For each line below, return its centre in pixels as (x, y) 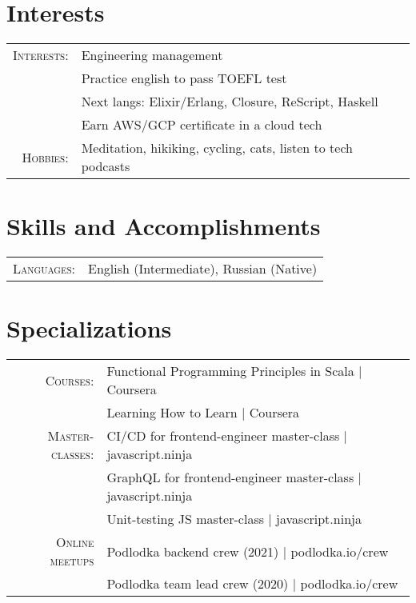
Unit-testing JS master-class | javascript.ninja (234, 519)
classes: (73, 454)
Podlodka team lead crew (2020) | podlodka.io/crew (252, 584)
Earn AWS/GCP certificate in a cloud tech (202, 125)
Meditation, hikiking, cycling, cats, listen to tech (217, 148)
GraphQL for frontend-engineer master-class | (234, 477)
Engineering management (152, 55)
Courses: (70, 380)
